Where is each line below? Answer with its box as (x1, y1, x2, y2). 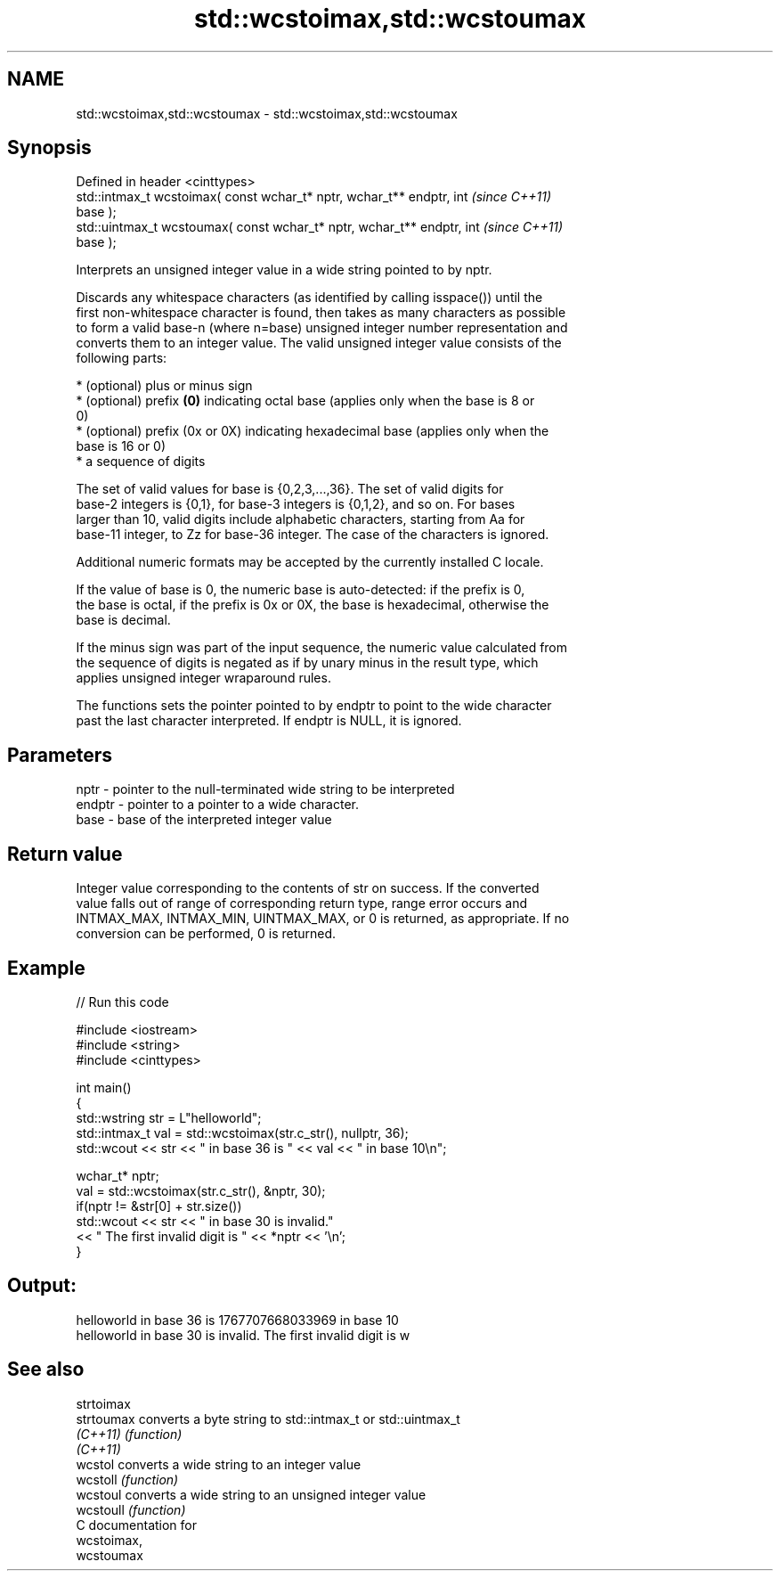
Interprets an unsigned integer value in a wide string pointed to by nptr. (76, 262, 492, 278)
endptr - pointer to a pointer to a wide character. (76, 797, 359, 813)
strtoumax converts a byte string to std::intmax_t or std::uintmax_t (76, 1410, 460, 1427)
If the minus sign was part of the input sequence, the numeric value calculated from (76, 640, 568, 656)
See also (7, 1358, 85, 1381)
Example (7, 956, 85, 979)
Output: (7, 1274, 77, 1297)
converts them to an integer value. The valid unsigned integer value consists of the (76, 335, 562, 351)
